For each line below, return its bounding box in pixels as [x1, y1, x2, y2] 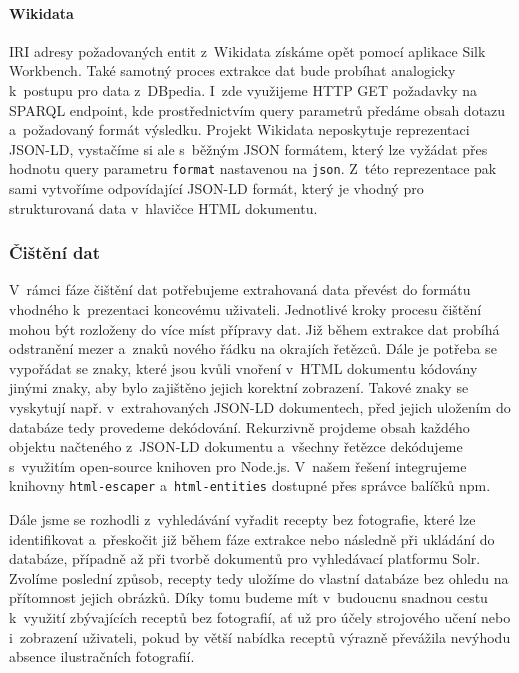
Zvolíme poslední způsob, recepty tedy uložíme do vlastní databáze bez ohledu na [9, 567, 509, 588]
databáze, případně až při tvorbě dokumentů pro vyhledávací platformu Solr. [9, 548, 481, 569]
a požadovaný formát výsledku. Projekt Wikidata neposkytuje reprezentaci [9, 119, 470, 140]
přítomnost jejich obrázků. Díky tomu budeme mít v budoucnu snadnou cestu [9, 587, 488, 608]
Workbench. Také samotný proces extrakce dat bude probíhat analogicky [9, 60, 456, 81]
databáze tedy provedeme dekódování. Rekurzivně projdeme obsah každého [9, 416, 470, 437]
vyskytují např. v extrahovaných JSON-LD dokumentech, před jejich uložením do [9, 396, 511, 417]
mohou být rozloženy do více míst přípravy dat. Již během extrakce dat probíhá [9, 318, 500, 339]
